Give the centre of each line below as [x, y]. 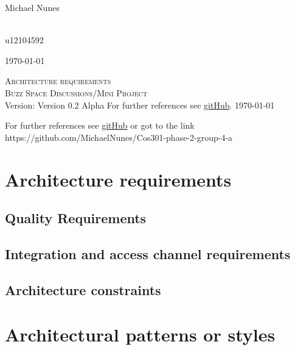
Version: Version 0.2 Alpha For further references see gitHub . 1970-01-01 [140, 105]
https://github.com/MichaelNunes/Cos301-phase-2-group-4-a [119, 137]
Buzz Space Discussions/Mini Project [76, 92]
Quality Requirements [76, 218]
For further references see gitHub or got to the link [100, 125]
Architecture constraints [83, 289]
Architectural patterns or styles [140, 334]
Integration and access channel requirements [148, 253]
